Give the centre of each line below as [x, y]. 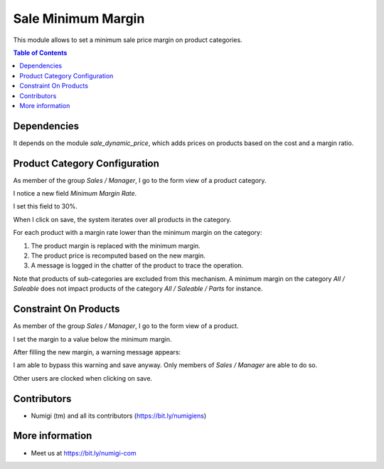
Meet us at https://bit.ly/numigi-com [84, 453]
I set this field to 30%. [46, 206]
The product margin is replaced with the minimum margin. [116, 246]
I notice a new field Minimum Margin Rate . [75, 194]
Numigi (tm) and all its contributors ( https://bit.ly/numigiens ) [119, 416]
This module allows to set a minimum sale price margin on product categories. [128, 40]
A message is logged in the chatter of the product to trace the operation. [137, 265]
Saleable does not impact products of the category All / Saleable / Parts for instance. [138, 289]
